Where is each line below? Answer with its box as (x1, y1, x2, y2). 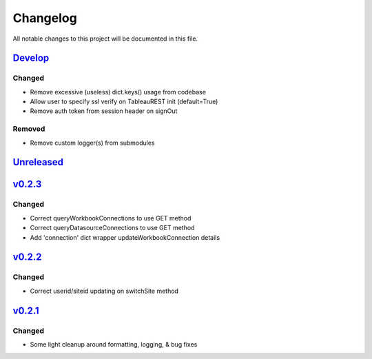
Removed (12, 124, 45, 134)
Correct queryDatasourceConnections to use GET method (30, 224, 195, 232)
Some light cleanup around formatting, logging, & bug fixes (30, 340, 198, 348)
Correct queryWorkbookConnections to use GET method (30, 214, 192, 222)
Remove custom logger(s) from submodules (30, 139, 155, 147)
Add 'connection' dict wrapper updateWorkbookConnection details (30, 233, 220, 241)
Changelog (12, 10, 77, 25)
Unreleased (12, 156, 64, 168)
